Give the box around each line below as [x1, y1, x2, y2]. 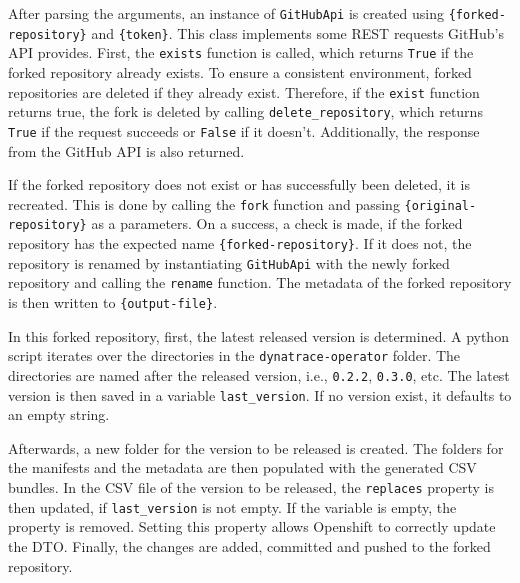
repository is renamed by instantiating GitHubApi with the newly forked [8, 252, 450, 273]
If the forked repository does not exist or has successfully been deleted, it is [8, 174, 470, 195]
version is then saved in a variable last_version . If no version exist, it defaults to [8, 384, 512, 405]
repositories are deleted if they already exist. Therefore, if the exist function [8, 81, 480, 102]
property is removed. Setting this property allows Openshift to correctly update [8, 516, 496, 537]
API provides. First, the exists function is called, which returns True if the [8, 42, 474, 63]
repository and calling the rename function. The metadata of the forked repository [8, 272, 512, 293]
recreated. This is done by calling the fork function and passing [8, 193, 400, 214]
